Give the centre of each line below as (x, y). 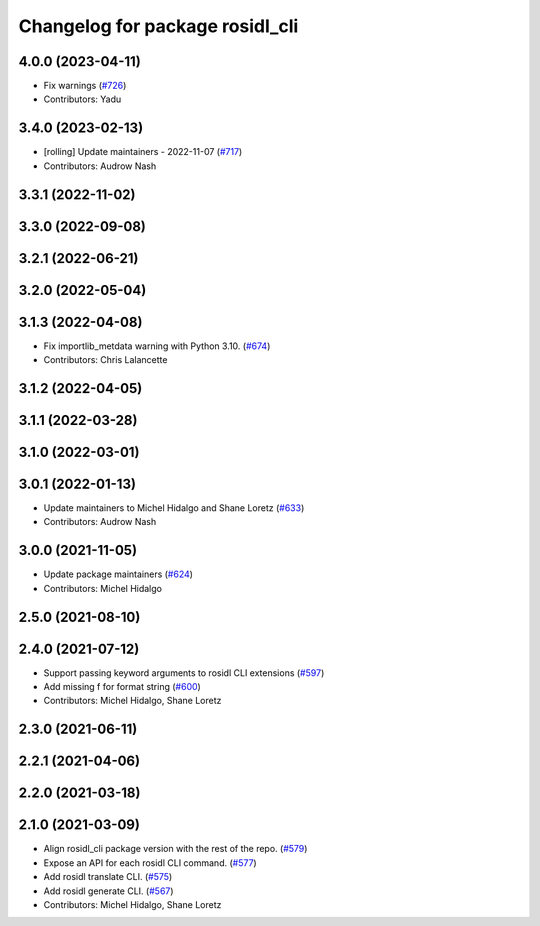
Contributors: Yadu (82, 99)
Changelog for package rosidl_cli (158, 26)
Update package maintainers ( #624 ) (118, 574)
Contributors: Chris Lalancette (105, 360)
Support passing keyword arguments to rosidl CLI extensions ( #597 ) (184, 672)
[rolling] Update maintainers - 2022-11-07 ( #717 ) (143, 152)
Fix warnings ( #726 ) (85, 86)
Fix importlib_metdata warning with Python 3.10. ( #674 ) (157, 346)
